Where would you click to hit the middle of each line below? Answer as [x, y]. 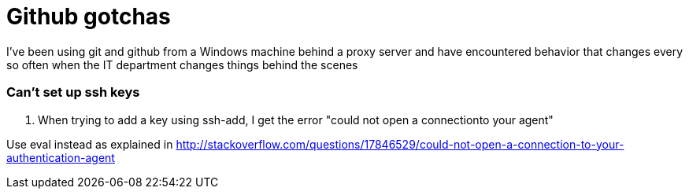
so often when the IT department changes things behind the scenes [182, 64]
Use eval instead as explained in [90, 144]
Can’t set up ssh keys [73, 92]
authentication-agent [61, 157]
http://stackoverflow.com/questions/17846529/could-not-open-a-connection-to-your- [400, 144]
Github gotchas [89, 17]
